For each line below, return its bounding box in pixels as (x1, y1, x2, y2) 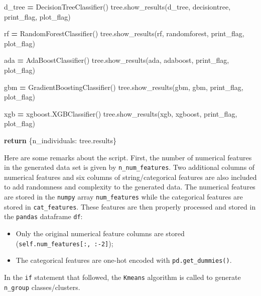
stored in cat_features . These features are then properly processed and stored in (4, 201, 256, 212)
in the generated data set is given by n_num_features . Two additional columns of (4, 162, 255, 172)
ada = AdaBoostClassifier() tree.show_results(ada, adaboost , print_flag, (4, 55, 229, 65)
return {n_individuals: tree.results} (4, 135, 117, 145)
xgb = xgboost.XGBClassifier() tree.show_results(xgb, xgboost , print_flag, (4, 108, 237, 119)
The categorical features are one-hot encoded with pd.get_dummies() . (16, 255, 232, 265)
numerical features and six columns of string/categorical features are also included (4, 171, 257, 182)
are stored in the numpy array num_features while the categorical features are (4, 191, 243, 202)
